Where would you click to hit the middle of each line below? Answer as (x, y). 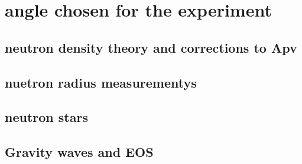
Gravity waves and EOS (79, 152)
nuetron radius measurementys (101, 82)
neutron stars (46, 117)
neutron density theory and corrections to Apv (151, 47)
